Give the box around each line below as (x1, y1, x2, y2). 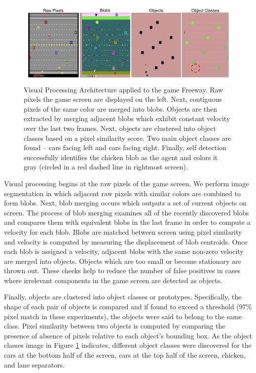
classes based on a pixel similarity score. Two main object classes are (24, 132, 231, 143)
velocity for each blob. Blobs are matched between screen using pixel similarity (4, 226, 242, 237)
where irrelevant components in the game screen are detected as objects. (4, 275, 222, 285)
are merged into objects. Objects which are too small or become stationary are (4, 255, 241, 266)
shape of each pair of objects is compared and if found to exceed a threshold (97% (4, 301, 252, 312)
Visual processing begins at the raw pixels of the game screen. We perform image (4, 178, 249, 188)
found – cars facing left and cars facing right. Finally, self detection (24, 142, 226, 153)
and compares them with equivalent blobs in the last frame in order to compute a (4, 217, 251, 227)
